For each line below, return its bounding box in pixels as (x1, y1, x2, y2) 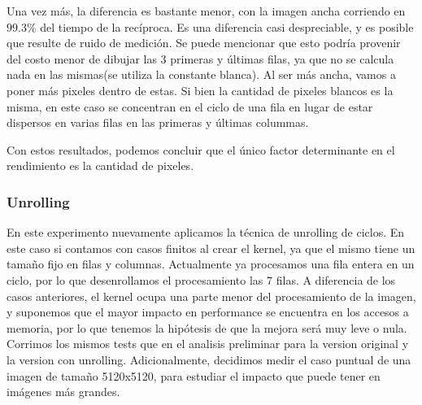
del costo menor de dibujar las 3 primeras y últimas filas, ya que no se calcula (7, 50, 394, 67)
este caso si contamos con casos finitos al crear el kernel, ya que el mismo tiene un (7, 239, 415, 256)
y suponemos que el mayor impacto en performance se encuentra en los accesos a (7, 303, 409, 320)
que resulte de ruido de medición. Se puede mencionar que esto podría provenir (7, 34, 401, 51)
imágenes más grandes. (7, 383, 120, 400)
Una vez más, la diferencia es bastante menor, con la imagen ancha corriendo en (7, 2, 406, 19)
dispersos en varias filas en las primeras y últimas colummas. (7, 114, 309, 131)
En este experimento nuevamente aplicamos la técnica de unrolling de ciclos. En (7, 224, 405, 241)
